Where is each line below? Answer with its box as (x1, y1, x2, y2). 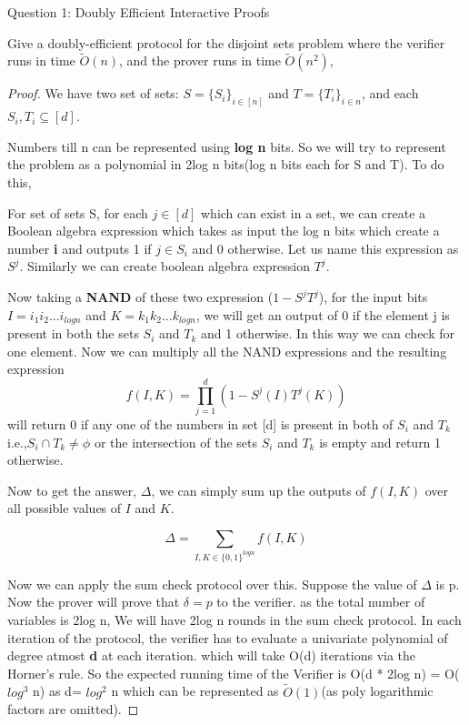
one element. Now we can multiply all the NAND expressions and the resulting (7, 341, 447, 360)
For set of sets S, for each (7, 203, 148, 222)
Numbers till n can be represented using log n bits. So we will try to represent (7, 136, 446, 156)
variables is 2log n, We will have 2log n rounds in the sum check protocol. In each (7, 610, 462, 629)
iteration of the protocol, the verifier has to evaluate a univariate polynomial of (7, 628, 448, 647)
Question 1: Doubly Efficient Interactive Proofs (7, 3, 270, 21)
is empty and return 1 (319, 432, 442, 451)
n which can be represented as (111, 681, 279, 700)
